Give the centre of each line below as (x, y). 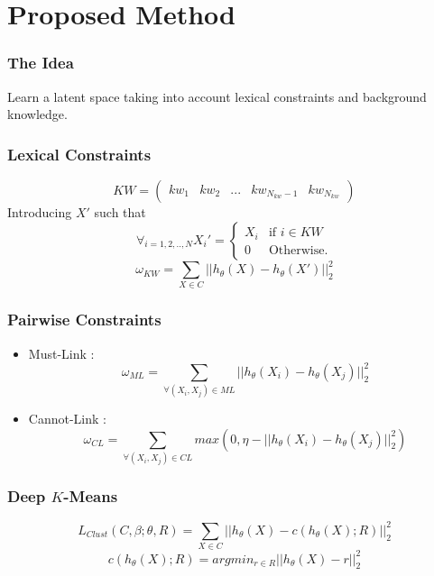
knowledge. (37, 114)
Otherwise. (298, 250)
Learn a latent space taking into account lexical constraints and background (217, 96)
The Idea (41, 63)
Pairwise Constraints (84, 320)
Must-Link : (61, 353)
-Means (91, 495)
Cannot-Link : (67, 419)
